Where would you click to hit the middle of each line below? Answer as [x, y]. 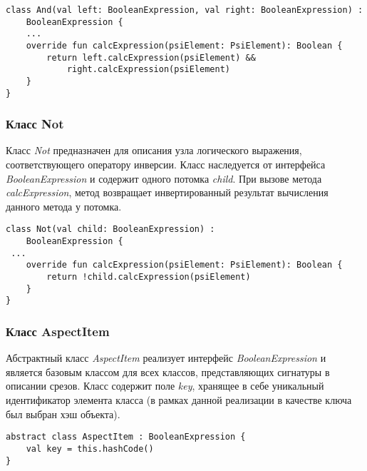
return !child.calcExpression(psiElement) [149, 277]
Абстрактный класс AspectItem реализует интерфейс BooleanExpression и [166, 358]
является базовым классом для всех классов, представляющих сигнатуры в [168, 371]
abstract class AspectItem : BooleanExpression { [126, 437]
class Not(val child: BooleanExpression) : [110, 229]
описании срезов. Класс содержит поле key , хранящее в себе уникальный [165, 386]
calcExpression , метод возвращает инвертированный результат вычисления [167, 192]
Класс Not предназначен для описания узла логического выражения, [154, 150]
